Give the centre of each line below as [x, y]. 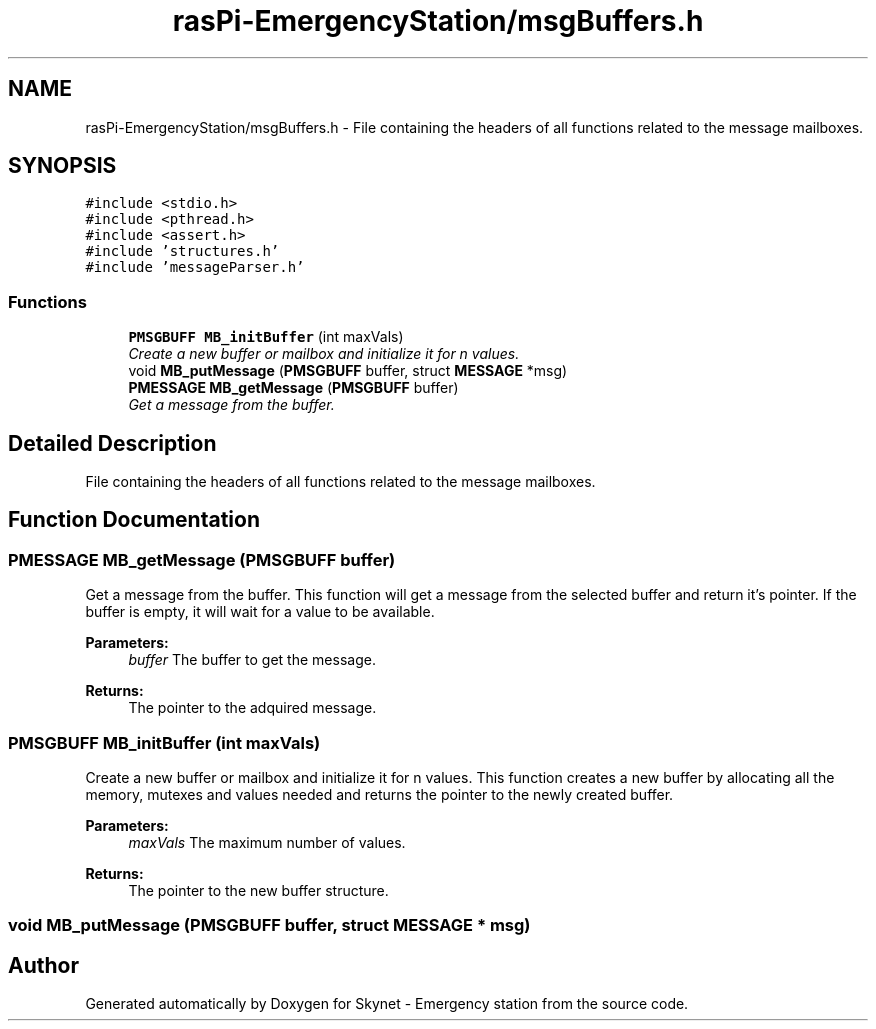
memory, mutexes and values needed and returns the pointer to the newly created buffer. [379, 794]
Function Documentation [134, 520]
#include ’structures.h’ [182, 251]
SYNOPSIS [62, 166]
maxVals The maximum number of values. [267, 842]
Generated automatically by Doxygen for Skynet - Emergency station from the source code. [387, 1004]
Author [43, 965]
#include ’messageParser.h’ [195, 267]
